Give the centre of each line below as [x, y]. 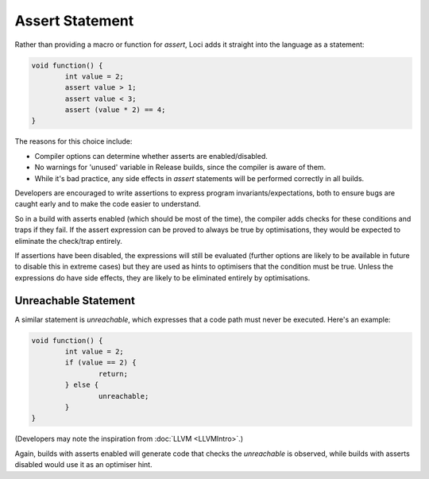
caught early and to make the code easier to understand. [108, 204]
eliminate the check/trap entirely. [68, 241]
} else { [82, 385]
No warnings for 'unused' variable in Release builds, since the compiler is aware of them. [180, 168]
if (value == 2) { [100, 363]
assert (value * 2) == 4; [115, 110]
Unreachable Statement [75, 301]
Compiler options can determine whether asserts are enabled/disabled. [151, 156]
